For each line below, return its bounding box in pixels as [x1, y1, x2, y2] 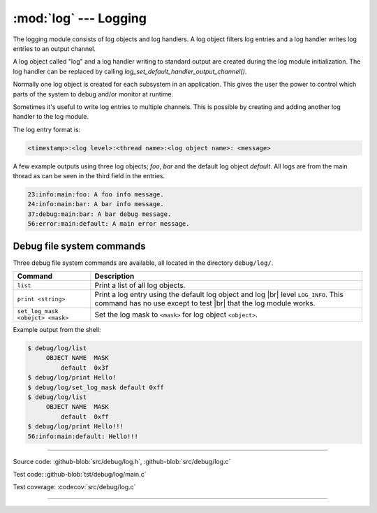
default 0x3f [60, 363, 110, 372]
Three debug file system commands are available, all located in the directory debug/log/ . [13, 259, 274, 267]
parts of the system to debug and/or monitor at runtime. [13, 89, 174, 98]
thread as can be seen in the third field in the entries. [13, 172, 165, 180]
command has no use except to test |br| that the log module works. [94, 298, 316, 308]
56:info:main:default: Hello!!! [27, 432, 139, 440]
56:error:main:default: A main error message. [27, 220, 190, 228]
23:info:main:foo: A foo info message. [27, 191, 164, 198]
